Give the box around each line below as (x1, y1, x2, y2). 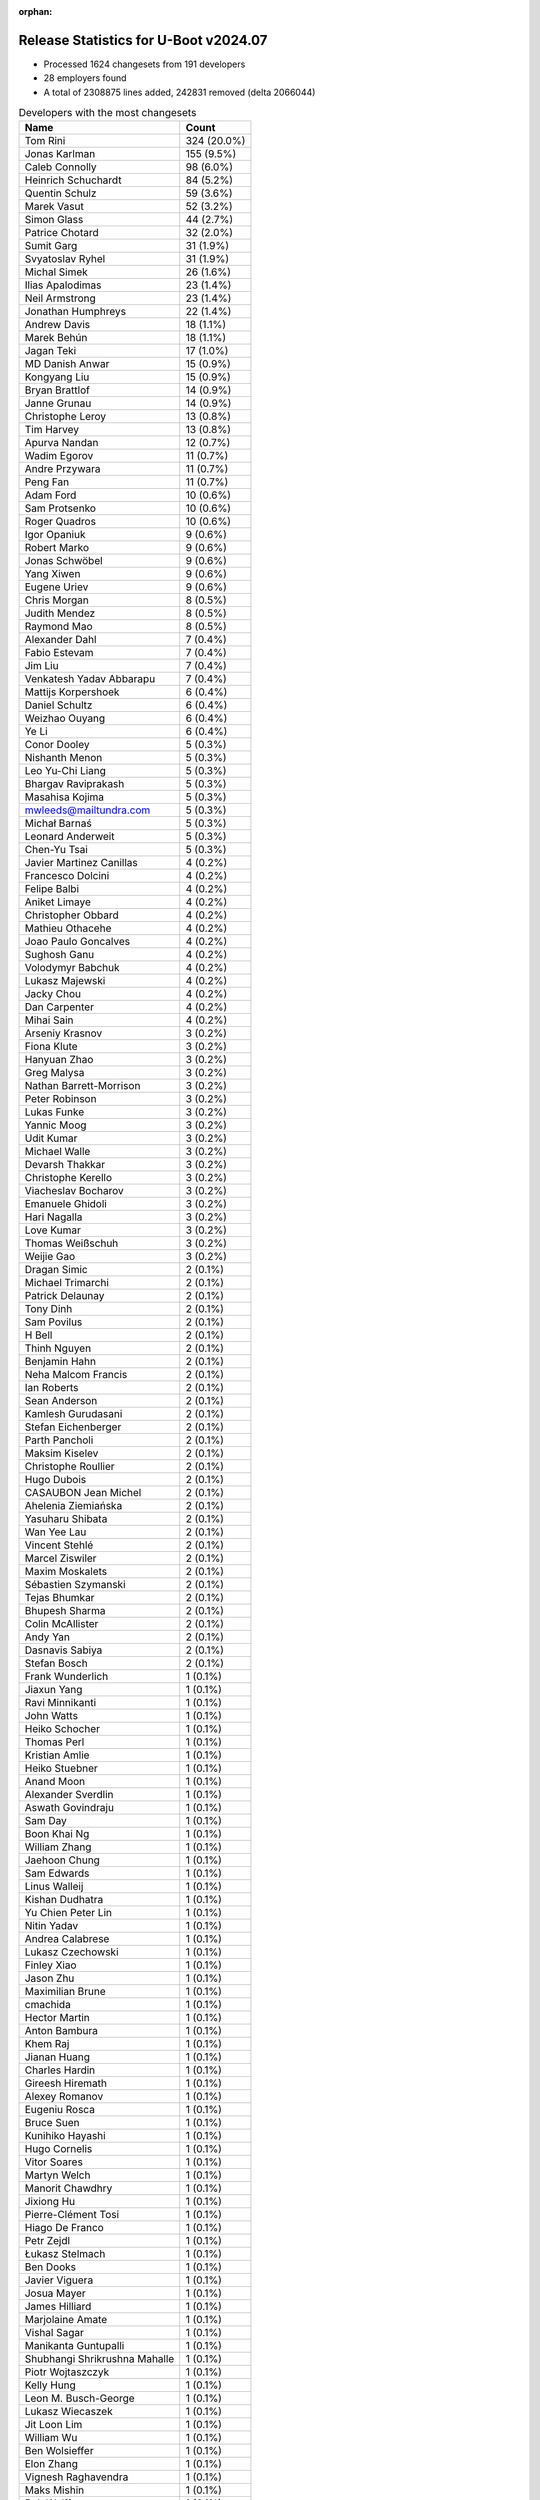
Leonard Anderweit (24, 830, 115, 844)
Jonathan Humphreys (24, 305, 127, 319)
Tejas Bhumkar (24, 1591, 95, 1605)
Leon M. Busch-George (24, 2391, 135, 2405)
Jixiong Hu (24, 2195, 76, 2209)
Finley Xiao (24, 1958, 77, 1972)
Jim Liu (24, 659, 59, 673)
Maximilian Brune (24, 1985, 107, 1999)
